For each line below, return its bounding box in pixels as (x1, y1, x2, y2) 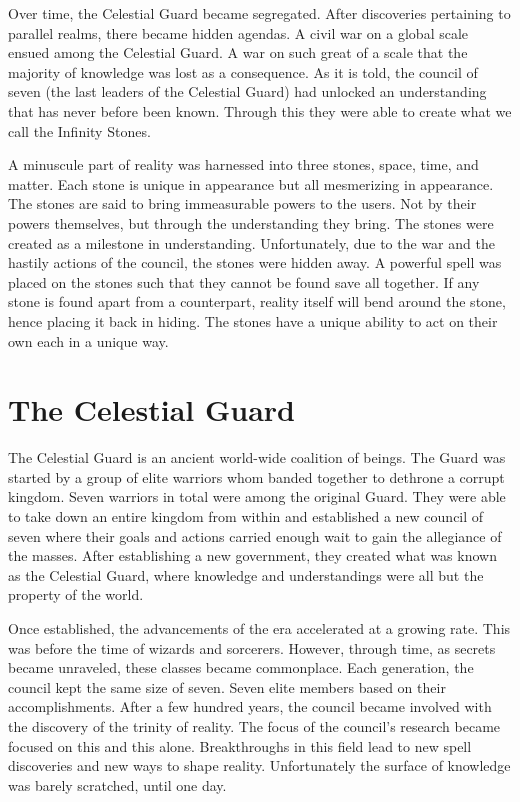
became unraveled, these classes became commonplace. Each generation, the (8, 657, 474, 678)
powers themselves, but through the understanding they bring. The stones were (8, 212, 494, 233)
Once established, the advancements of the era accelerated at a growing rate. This (8, 617, 511, 638)
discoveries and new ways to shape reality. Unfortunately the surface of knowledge (8, 755, 511, 776)
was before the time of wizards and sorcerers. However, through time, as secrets (8, 637, 496, 658)
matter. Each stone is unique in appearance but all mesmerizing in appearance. (8, 173, 494, 194)
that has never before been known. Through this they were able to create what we (8, 100, 512, 121)
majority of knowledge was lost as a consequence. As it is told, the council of (8, 61, 478, 82)
